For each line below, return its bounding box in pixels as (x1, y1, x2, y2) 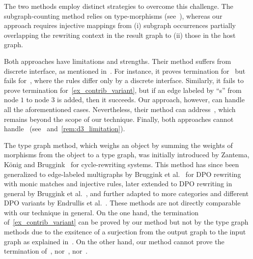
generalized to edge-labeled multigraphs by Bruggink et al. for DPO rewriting (4, 169, 241, 179)
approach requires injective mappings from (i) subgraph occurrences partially (4, 20, 236, 30)
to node (26, 94, 49, 105)
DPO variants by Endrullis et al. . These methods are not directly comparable (4, 198, 241, 208)
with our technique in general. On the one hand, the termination (4, 207, 199, 217)
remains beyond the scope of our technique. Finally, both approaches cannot (4, 114, 234, 124)
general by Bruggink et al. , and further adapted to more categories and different (4, 188, 249, 198)
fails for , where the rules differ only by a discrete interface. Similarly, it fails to (4, 75, 244, 86)
